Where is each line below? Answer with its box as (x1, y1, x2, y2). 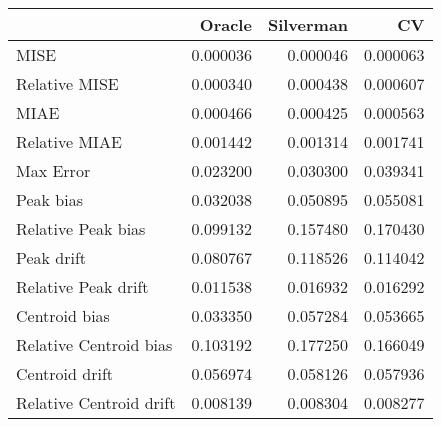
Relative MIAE (16, 130, 122, 153)
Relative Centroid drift (16, 391, 176, 414)
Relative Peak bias (16, 217, 146, 240)
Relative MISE (16, 72, 119, 95)
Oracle (199, 13, 252, 36)
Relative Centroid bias (16, 333, 173, 356)
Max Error (16, 159, 91, 182)
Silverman (267, 13, 349, 36)
